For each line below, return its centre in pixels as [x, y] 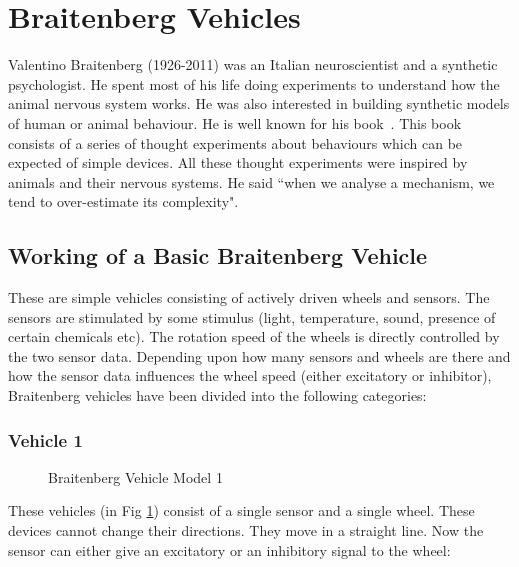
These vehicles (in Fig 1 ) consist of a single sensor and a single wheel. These [241, 510]
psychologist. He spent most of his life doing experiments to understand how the [254, 83]
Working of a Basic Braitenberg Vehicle [218, 255]
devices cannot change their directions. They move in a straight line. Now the [246, 530]
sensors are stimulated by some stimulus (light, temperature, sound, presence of [252, 316]
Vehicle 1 [45, 439]
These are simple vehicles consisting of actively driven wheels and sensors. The [249, 297]
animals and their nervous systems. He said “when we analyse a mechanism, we [251, 181]
